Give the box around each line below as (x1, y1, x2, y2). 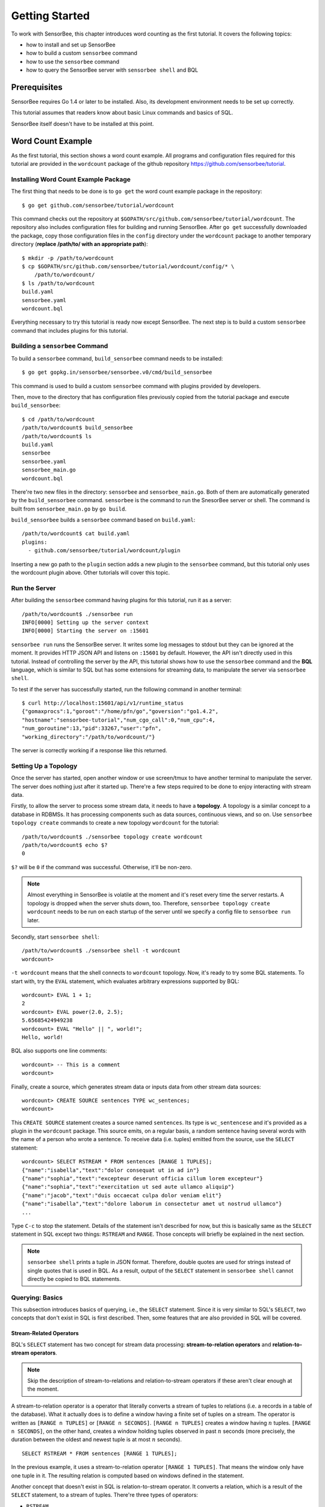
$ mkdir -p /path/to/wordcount (22, 254, 114, 262)
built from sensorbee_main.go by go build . (11, 505, 126, 512)
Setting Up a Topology (11, 761, 78, 770)
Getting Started (11, 9, 90, 22)
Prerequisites (11, 82, 63, 92)
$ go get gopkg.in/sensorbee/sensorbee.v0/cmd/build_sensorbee (22, 369, 212, 376)
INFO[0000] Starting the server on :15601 (22, 628, 149, 634)
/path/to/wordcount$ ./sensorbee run (22, 611, 134, 617)
